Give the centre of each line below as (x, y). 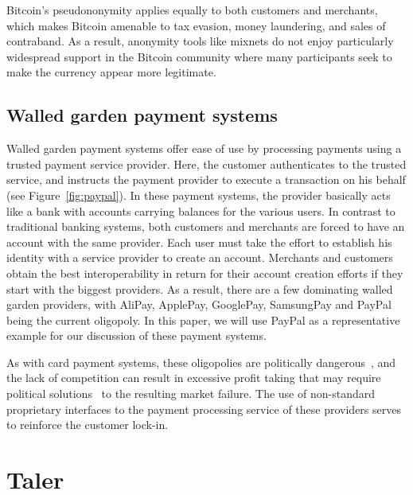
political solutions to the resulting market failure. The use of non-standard (191, 394)
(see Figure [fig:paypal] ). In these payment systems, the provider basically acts (199, 195)
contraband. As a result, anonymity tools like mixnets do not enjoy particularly (200, 41)
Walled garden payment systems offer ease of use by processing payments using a (204, 148)
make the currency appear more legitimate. (111, 72)
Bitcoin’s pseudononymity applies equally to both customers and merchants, (192, 10)
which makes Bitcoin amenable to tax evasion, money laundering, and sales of (196, 25)
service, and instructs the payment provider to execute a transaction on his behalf (206, 179)
